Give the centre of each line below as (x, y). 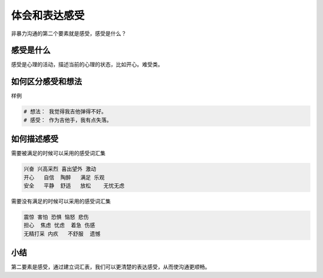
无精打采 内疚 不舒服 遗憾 (62, 234)
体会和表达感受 (48, 16)
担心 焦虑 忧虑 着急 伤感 (60, 226)
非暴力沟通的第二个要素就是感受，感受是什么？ (69, 33)
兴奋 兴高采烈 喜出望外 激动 (60, 169)
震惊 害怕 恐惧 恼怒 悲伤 (56, 217)
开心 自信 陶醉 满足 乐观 (64, 177)
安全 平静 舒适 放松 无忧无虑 (74, 186)
